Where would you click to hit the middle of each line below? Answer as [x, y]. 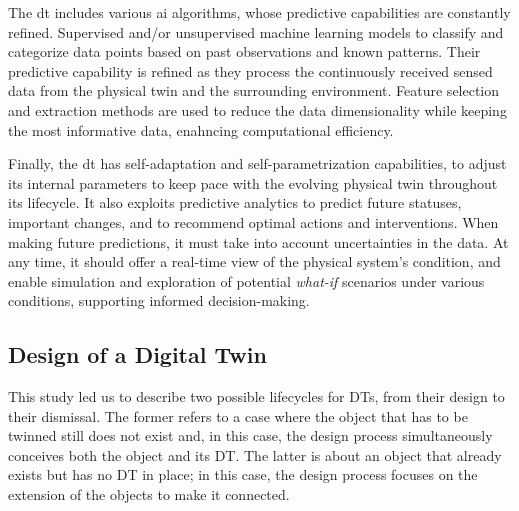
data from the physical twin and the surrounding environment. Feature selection [254, 90]
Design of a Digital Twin [137, 354]
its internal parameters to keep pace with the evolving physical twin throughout [253, 182]
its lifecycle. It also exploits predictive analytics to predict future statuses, [235, 202]
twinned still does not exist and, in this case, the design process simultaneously [250, 435]
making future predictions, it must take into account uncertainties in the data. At [258, 241]
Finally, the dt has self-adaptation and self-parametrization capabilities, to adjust [257, 163]
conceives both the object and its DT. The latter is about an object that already [255, 454]
